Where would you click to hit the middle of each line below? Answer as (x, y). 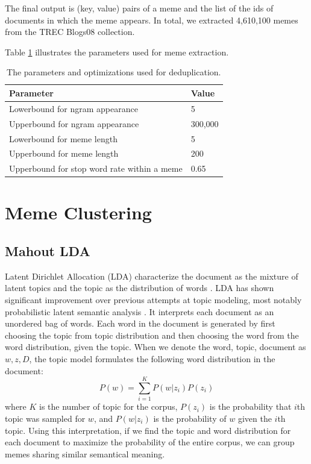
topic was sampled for (45, 418)
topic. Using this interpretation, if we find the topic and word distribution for (148, 430)
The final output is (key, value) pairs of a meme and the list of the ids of (139, 8)
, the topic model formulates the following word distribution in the (152, 359)
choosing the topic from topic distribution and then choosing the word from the (152, 335)
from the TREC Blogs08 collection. (70, 32)
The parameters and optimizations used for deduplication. (114, 72)
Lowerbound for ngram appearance (74, 108)
